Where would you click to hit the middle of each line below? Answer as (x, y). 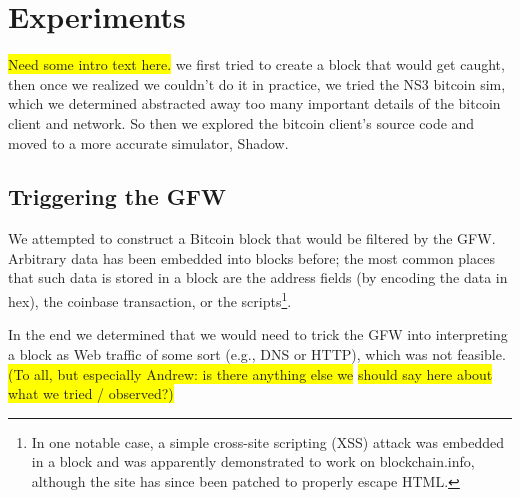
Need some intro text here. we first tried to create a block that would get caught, (256, 64)
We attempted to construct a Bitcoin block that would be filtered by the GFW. (252, 238)
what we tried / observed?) (91, 393)
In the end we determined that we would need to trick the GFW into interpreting (258, 334)
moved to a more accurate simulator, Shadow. (148, 142)
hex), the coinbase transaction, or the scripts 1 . (150, 299)
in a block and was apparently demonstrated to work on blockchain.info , (253, 461)
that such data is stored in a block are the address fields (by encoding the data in (258, 277)
